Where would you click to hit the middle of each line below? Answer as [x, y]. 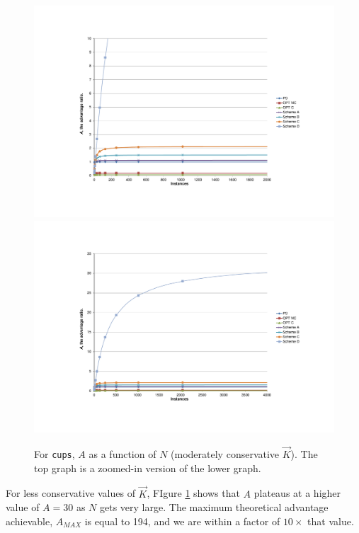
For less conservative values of [70, 493]
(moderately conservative [225, 454]
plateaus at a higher [297, 493]
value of [23, 507]
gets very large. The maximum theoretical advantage [214, 507]
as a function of [122, 454]
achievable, [29, 521]
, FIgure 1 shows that [193, 493]
